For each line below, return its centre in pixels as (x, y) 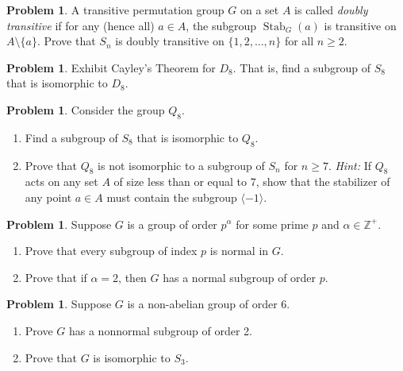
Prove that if (56, 277)
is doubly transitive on (170, 41)
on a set (259, 10)
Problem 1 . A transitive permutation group (115, 10)
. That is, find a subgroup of (302, 67)
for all (299, 41)
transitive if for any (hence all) (81, 25)
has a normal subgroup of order (240, 277)
